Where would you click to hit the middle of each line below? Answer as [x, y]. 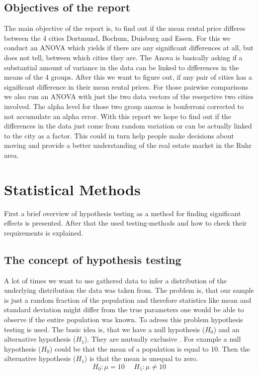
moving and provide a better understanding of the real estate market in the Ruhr [128, 145]
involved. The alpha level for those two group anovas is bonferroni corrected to [124, 106]
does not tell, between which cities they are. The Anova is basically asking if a [123, 57]
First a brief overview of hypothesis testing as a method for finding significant [123, 213]
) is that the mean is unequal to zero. [141, 358]
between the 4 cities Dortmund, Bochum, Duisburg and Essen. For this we [117, 38]
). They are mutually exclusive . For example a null [163, 339]
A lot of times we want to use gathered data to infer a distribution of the [115, 280]
